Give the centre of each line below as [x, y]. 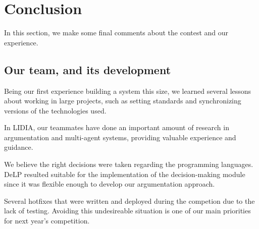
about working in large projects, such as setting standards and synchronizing [123, 101]
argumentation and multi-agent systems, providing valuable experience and [120, 137]
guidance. [19, 147]
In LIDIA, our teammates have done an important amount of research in [117, 127]
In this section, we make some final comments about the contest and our [116, 33]
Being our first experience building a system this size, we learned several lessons [128, 91]
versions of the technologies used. [55, 110]
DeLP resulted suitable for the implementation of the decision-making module [125, 174]
